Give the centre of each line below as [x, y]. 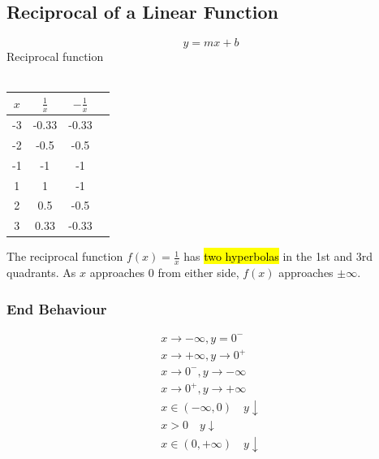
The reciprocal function [65, 256]
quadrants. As [41, 273]
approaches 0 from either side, [164, 273]
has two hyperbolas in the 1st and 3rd [278, 256]
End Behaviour [57, 308]
